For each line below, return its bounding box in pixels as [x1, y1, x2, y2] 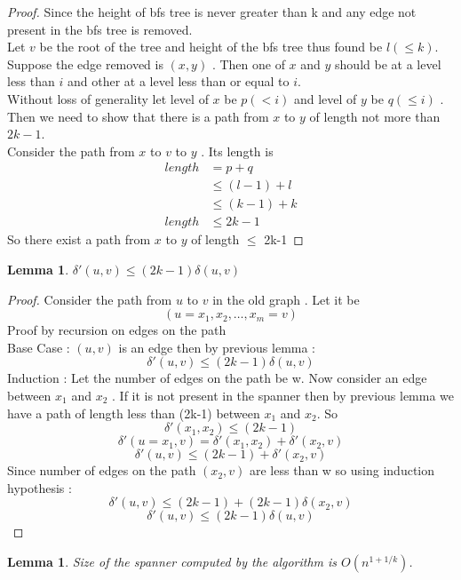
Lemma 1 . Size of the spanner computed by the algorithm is [7, 552, 338, 570]
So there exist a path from [7, 230, 151, 249]
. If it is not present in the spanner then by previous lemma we [112, 386, 455, 405]
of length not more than [309, 107, 441, 125]
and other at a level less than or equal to [67, 72, 290, 91]
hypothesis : [7, 478, 72, 497]
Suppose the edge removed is [7, 54, 163, 73]
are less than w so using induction [249, 461, 435, 480]
